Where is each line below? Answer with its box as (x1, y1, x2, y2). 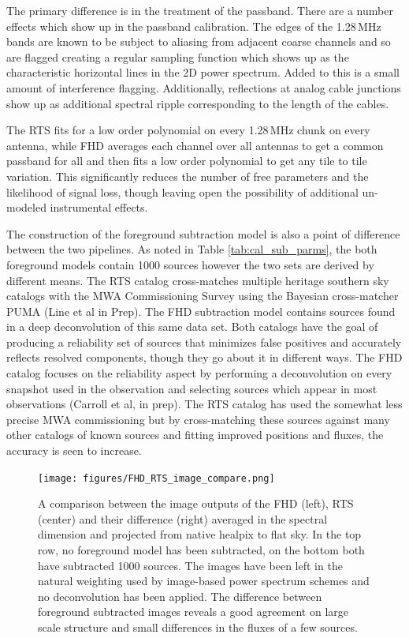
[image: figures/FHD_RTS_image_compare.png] (38, 472, 275, 484)
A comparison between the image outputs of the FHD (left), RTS (38, 495, 354, 512)
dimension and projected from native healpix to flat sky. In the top (38, 526, 362, 542)
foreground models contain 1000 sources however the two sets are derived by (6, 256, 374, 272)
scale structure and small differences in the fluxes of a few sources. (38, 619, 358, 636)
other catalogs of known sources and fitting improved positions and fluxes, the (6, 426, 384, 443)
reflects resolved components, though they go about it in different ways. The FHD (6, 349, 403, 366)
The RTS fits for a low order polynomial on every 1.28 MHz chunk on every (6, 122, 370, 138)
